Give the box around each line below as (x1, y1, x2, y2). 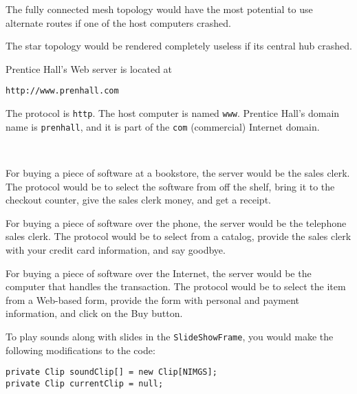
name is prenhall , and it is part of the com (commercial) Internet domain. (6, 119, 320, 133)
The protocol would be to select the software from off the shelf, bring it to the (6, 179, 335, 193)
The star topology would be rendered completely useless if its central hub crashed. (6, 39, 352, 53)
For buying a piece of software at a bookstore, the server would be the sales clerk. (6, 165, 350, 179)
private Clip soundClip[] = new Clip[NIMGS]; (6, 367, 217, 377)
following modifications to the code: (6, 342, 155, 357)
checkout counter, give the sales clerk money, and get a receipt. (6, 193, 271, 207)
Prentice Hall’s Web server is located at (6, 61, 173, 76)
